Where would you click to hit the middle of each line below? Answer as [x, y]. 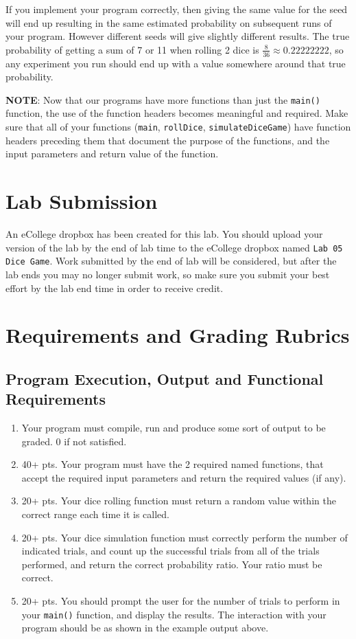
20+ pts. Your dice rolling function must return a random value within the [179, 501]
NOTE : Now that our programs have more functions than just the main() [163, 99]
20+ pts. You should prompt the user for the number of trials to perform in [181, 601]
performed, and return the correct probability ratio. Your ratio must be [172, 564]
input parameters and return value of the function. [112, 154]
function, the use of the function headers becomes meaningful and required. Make [177, 113]
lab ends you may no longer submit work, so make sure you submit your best [168, 274]
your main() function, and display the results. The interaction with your [174, 614]
